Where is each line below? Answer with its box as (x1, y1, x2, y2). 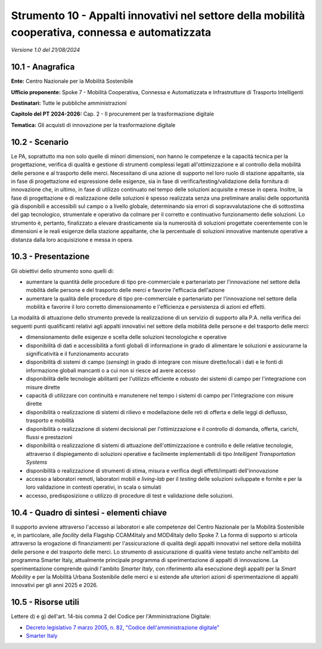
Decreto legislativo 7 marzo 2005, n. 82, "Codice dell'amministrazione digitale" (26, 623, 220, 631)
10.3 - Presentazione (11, 251, 90, 262)
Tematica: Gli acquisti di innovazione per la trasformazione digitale (11, 121, 176, 128)
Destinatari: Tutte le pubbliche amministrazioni (11, 100, 127, 107)
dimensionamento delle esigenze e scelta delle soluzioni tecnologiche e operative (26, 334, 227, 341)
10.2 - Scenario (11, 137, 69, 147)
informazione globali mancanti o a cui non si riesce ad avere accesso (26, 367, 196, 374)
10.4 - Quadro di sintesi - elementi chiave (11, 507, 167, 518)
